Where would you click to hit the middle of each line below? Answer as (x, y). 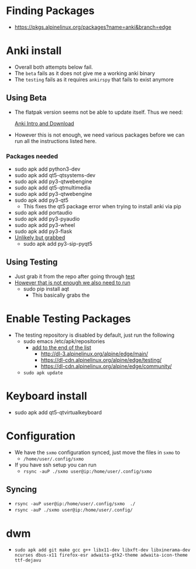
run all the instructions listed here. (56, 141)
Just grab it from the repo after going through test (75, 276)
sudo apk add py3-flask (43, 231)
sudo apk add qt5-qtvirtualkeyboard (58, 412)
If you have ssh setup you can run (55, 465)
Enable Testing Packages (68, 319)
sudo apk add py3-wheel (45, 225)
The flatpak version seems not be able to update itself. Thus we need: (99, 112)
